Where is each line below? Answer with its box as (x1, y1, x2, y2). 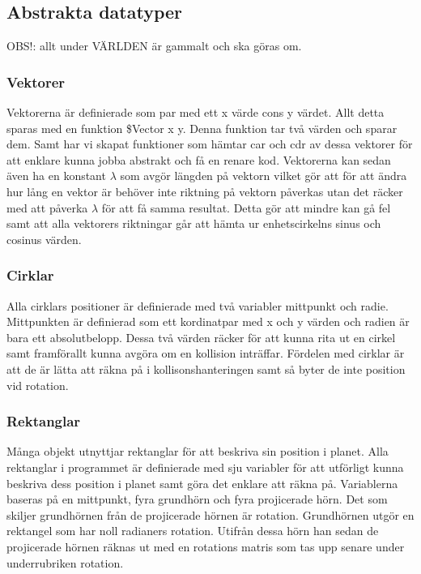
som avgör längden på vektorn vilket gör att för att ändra (120, 167, 407, 184)
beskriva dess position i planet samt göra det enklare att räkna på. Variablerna (6, 474, 398, 491)
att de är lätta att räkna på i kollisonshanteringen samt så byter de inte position (6, 360, 406, 377)
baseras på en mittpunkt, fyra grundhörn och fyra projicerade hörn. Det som (6, 490, 388, 508)
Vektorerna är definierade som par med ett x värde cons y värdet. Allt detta (6, 104, 385, 121)
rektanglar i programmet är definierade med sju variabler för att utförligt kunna (6, 458, 404, 475)
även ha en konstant (6, 167, 106, 184)
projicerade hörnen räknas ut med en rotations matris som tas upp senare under (6, 538, 405, 555)
